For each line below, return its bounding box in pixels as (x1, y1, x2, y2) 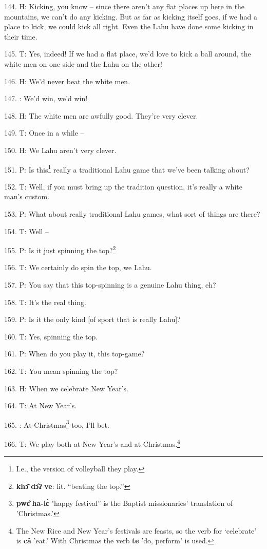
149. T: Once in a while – (4, 127, 84, 138)
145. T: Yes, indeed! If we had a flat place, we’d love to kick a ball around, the (4, 48, 251, 59)
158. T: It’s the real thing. (4, 296, 86, 307)
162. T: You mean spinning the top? (4, 365, 118, 376)
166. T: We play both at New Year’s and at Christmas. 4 (4, 437, 180, 449)
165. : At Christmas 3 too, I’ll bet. (4, 418, 109, 430)
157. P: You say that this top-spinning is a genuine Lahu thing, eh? (4, 279, 216, 290)
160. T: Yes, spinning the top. (4, 331, 98, 342)
